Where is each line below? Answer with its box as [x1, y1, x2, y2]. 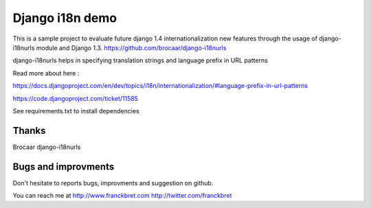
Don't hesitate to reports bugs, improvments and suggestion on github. [12, 178, 214, 187]
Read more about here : [12, 69, 80, 77]
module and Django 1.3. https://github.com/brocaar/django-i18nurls [36, 43, 227, 51]
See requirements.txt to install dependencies [12, 106, 140, 115]
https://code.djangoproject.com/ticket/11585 [12, 94, 139, 102]
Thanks [12, 124, 46, 137]
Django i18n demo [12, 10, 117, 25]
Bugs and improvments [12, 161, 115, 172]
